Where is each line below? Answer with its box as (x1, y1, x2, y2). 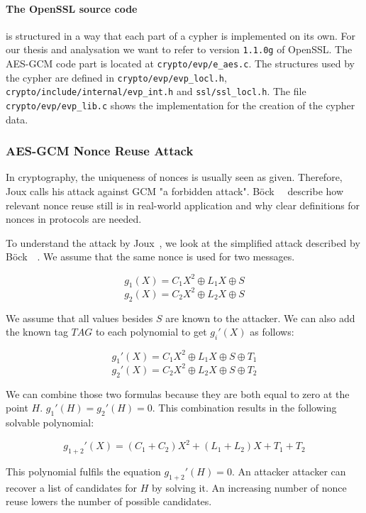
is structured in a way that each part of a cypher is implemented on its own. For (6, 28, 356, 43)
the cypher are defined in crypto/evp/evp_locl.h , (6, 70, 227, 84)
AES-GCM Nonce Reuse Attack (6, 142, 194, 160)
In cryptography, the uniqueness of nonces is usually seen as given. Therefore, (6, 170, 343, 184)
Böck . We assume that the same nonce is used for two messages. (6, 249, 295, 264)
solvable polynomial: (6, 415, 94, 430)
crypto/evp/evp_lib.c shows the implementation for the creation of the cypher (6, 98, 355, 113)
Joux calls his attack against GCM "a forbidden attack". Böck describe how (6, 184, 344, 199)
